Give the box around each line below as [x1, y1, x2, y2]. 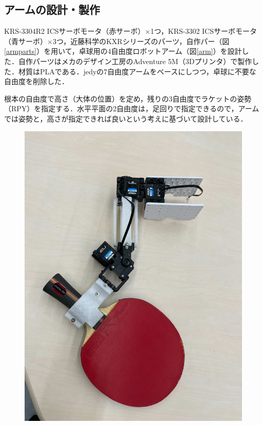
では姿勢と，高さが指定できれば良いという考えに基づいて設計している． [4, 113, 248, 124]
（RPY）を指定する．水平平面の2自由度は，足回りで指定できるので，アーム [4, 103, 259, 114]
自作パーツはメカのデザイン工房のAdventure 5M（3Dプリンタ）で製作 [18, 55, 252, 66]
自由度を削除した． [4, 76, 69, 87]
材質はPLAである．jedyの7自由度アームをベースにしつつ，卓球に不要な [18, 66, 256, 76]
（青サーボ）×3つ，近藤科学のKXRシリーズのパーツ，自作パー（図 [4, 35, 230, 46]
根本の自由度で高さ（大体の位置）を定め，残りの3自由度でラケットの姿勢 [4, 93, 252, 104]
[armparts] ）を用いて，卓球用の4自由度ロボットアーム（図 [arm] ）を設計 [4, 46, 242, 56]
